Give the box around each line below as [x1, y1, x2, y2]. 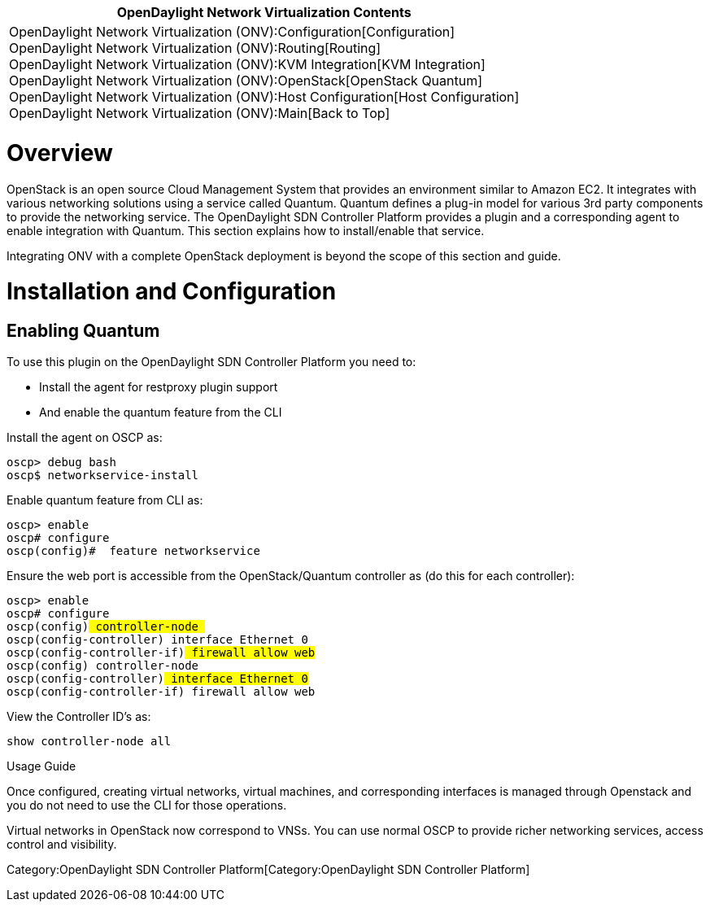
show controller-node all [7, 735, 172, 749]
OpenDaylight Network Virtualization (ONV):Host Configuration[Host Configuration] [9, 89, 520, 105]
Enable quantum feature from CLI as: [7, 493, 203, 508]
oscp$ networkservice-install [7, 469, 199, 482]
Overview [7, 138, 113, 167]
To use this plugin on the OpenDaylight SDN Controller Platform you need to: [7, 355, 416, 369]
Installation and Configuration [7, 277, 337, 306]
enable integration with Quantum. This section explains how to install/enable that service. [7, 223, 485, 238]
